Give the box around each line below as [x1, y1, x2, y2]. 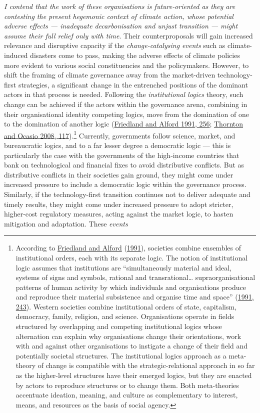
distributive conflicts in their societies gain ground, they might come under [4, 169, 233, 179]
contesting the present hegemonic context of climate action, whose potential [4, 10, 233, 21]
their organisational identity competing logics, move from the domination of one [4, 108, 249, 119]
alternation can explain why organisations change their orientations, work [15, 330, 241, 341]
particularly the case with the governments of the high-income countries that [4, 149, 239, 160]
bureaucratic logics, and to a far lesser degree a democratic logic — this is [4, 139, 231, 150]
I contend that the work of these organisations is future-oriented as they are [4, 1, 235, 11]
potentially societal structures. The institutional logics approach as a [15, 350, 226, 360]
